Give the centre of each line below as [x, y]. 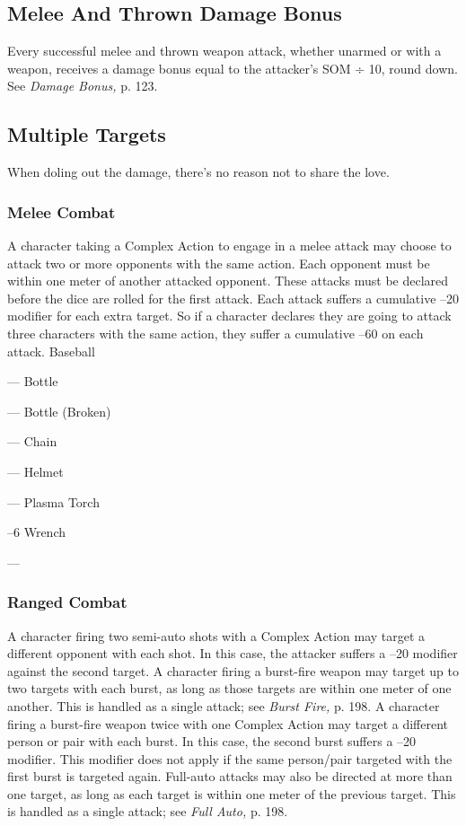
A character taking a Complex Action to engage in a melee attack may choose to [229, 245]
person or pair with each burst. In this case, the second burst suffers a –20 [212, 741]
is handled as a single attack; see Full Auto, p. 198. [148, 811]
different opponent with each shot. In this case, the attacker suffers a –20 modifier [233, 653]
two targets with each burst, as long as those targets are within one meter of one [229, 688]
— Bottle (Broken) [59, 411]
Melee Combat [62, 211]
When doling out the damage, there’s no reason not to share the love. [198, 172]
